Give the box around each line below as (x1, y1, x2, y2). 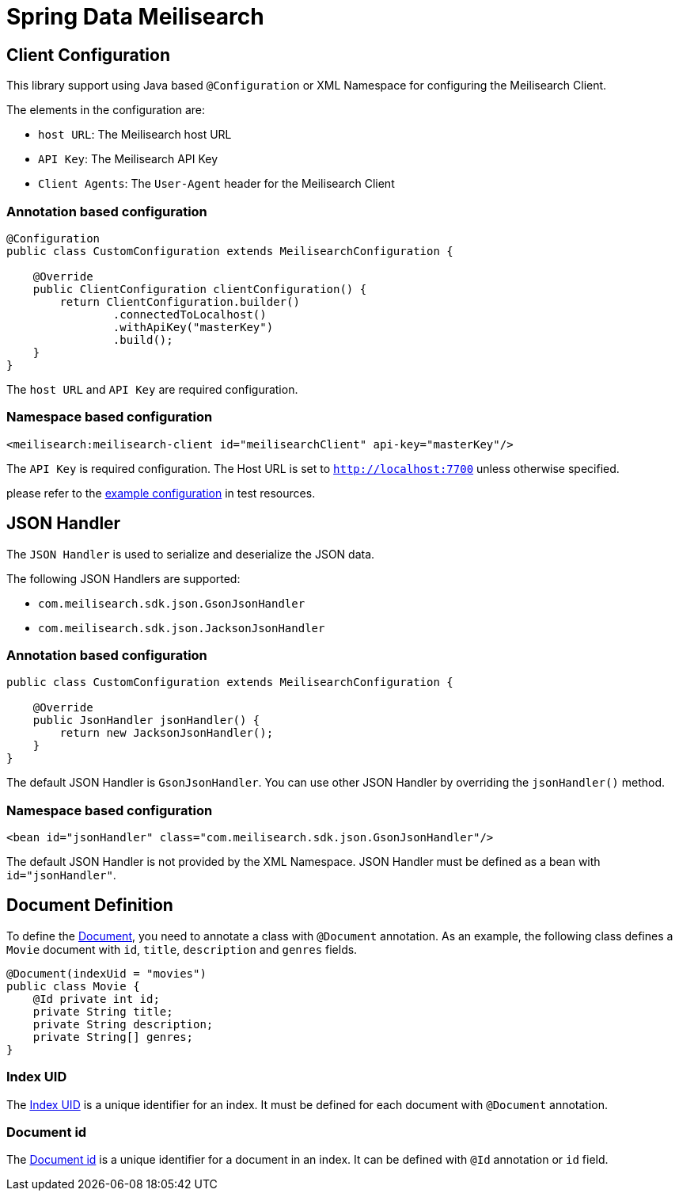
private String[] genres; (32, 1030, 194, 1043)
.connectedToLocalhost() (112, 307, 267, 321)
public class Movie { (6, 979, 140, 993)
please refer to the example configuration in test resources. (6, 486, 316, 500)
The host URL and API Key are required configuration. (6, 382, 298, 396)
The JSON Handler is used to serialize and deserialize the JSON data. (6, 547, 375, 561)
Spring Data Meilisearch (6, 3, 264, 30)
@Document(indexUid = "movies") (6, 966, 207, 980)
